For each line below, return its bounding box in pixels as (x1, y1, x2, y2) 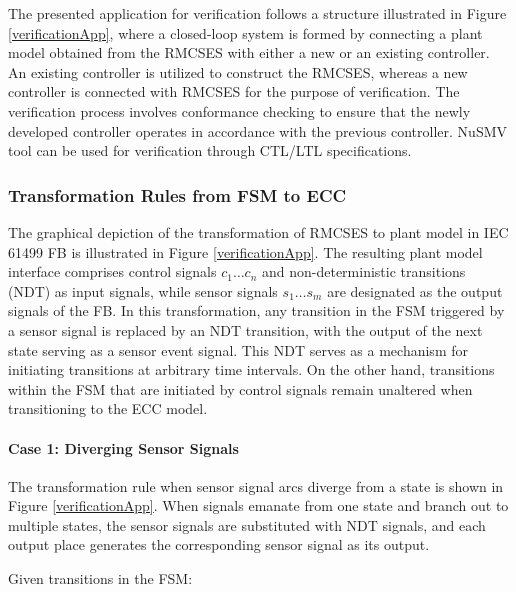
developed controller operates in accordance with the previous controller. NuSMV (8, 120, 507, 141)
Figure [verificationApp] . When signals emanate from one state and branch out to (8, 495, 509, 516)
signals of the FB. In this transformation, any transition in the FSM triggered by (8, 300, 505, 321)
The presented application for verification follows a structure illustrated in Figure (8, 3, 507, 23)
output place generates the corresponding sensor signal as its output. (8, 534, 430, 555)
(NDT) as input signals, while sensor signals (8, 280, 278, 301)
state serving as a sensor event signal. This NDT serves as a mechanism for (8, 339, 468, 360)
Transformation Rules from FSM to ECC (8, 182, 347, 207)
